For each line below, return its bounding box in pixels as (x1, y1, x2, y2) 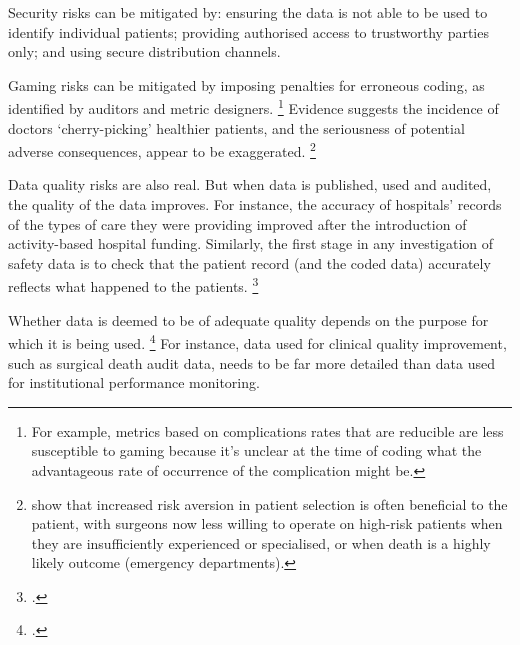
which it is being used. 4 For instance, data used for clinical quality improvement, (8, 330, 507, 353)
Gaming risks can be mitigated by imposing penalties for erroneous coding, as (8, 74, 485, 95)
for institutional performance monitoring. (8, 372, 260, 393)
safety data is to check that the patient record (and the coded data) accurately (8, 252, 491, 273)
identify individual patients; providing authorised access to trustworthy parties (8, 21, 489, 42)
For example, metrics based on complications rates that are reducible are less (31, 420, 504, 441)
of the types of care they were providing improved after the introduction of (8, 213, 467, 234)
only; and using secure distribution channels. (8, 41, 281, 62)
